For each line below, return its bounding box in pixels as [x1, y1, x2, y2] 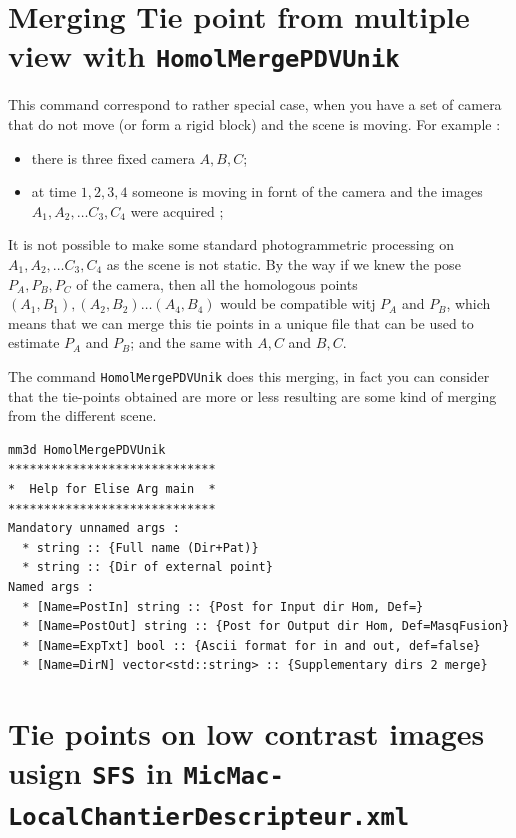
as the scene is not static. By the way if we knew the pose [106, 254, 461, 274]
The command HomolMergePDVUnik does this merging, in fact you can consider [8, 365, 490, 386]
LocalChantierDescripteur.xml [8, 802, 410, 831]
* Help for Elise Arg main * [8, 482, 216, 496]
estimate [8, 332, 60, 353]
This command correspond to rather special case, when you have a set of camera [8, 94, 502, 115]
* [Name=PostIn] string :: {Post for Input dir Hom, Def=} [22, 599, 424, 614]
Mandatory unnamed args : [8, 521, 180, 536]
